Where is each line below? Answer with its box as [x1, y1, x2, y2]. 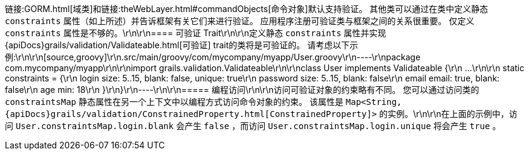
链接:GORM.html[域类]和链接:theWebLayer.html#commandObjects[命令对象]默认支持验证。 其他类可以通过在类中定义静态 [5, 4, 488, 14]
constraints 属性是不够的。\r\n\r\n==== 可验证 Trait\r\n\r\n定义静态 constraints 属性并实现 [5, 28, 386, 38]
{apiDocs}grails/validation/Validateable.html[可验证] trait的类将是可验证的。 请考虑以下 [5, 40, 350, 50]
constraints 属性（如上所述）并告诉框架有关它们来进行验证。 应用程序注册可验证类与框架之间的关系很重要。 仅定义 [5, 16, 475, 26]
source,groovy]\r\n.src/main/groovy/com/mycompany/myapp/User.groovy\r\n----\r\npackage [46, 52, 421, 62]
